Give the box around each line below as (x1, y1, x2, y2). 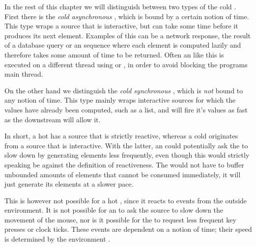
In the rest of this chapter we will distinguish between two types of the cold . (4, 1, 236, 11)
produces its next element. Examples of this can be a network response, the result (4, 30, 251, 40)
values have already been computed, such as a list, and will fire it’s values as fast (4, 104, 248, 114)
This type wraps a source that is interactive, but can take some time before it (4, 21, 238, 31)
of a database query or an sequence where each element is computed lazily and (4, 40, 241, 50)
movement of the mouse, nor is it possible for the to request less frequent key (4, 214, 236, 224)
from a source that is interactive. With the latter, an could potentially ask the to (4, 140, 248, 150)
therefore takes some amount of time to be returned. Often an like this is (4, 49, 224, 59)
